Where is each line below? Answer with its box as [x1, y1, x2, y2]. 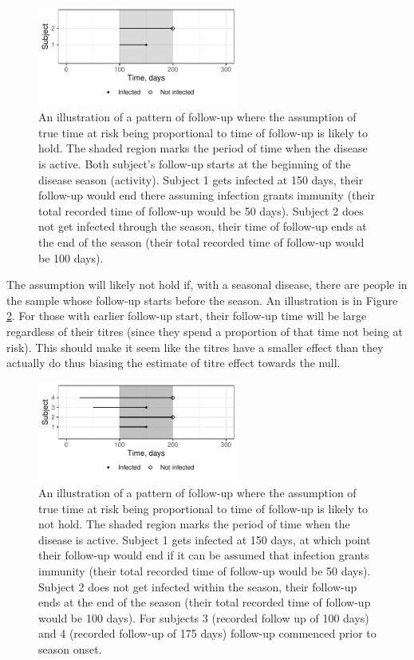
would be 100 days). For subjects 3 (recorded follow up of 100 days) [38, 609, 369, 626]
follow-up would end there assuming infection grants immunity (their [38, 187, 375, 204]
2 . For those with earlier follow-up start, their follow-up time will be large [6, 307, 367, 324]
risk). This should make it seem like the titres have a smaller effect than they [6, 338, 384, 355]
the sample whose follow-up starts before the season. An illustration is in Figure [6, 291, 398, 308]
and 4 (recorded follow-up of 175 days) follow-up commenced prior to [38, 625, 377, 642]
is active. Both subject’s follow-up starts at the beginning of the [38, 156, 351, 172]
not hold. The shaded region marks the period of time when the [38, 516, 350, 532]
